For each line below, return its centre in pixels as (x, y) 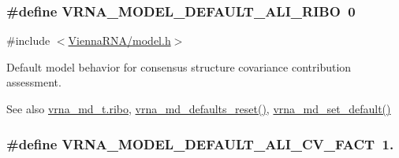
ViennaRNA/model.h (119, 40)
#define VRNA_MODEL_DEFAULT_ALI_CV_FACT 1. (200, 143)
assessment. (34, 82)
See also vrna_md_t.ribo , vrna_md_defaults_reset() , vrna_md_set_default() (199, 108)
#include (28, 40)
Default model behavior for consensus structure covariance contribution (179, 66)
